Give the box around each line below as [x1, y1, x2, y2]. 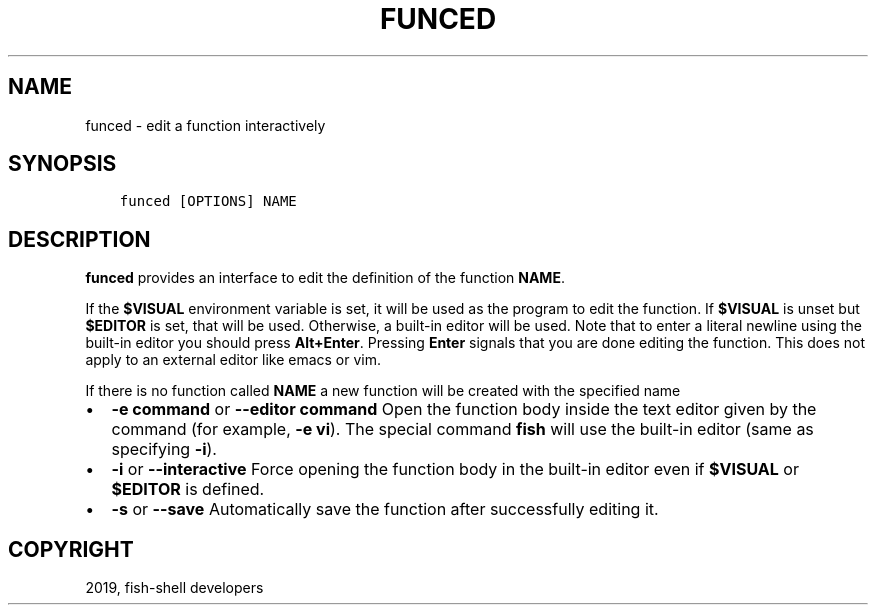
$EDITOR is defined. [111, 479, 265, 500]
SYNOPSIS [8, 151, 117, 177]
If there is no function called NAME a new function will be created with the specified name [85, 382, 681, 400]
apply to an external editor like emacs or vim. [85, 351, 382, 369]
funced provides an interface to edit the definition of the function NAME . [85, 269, 565, 287]
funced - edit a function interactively [85, 116, 326, 134]
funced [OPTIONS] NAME [119, 193, 297, 210]
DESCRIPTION [8, 226, 151, 252]
